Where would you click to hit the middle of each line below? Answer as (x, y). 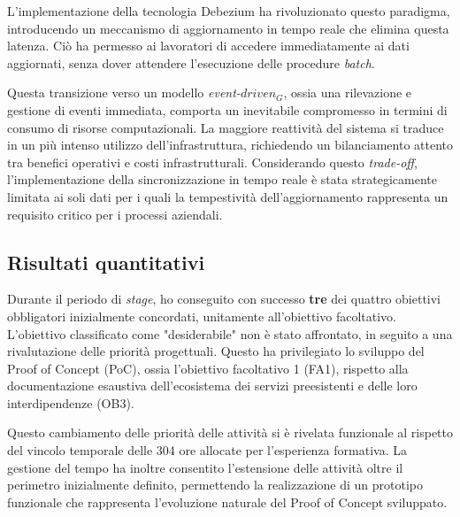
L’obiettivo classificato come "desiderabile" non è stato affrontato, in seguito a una (230, 333)
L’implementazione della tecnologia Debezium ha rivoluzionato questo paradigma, (229, 11)
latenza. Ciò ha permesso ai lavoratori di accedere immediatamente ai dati (208, 46)
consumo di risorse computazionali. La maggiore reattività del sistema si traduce (226, 127)
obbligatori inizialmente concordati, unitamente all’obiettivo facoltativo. (202, 316)
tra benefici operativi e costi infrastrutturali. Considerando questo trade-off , (212, 162)
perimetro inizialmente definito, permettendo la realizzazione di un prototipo (215, 485)
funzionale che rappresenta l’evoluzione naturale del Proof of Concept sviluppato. (227, 502)
